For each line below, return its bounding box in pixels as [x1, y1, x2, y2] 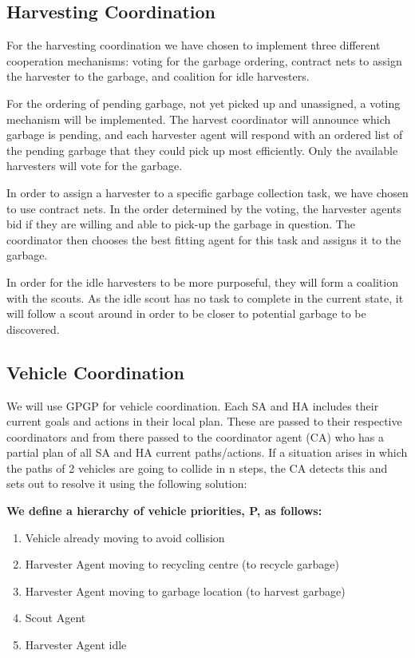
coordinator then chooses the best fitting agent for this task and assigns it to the [6, 231, 401, 248]
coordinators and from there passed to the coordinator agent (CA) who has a [6, 428, 385, 445]
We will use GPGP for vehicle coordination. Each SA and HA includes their [6, 397, 379, 414]
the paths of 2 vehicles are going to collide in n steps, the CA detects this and [6, 459, 388, 476]
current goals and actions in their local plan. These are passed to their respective [6, 413, 402, 430]
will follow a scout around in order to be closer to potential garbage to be [6, 305, 366, 322]
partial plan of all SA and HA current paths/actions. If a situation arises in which [6, 444, 408, 461]
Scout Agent [25, 609, 86, 626]
